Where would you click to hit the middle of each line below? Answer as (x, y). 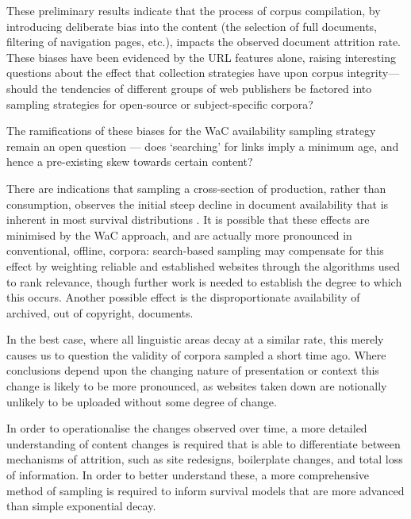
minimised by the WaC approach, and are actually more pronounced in (179, 235)
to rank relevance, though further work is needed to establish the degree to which (204, 281)
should (22, 88)
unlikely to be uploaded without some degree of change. (142, 401)
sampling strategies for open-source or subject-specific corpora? (160, 104)
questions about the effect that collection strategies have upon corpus (175, 73)
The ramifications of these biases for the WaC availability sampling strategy (191, 131)
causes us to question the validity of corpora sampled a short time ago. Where (196, 354)
